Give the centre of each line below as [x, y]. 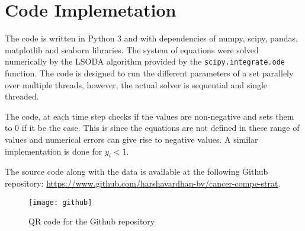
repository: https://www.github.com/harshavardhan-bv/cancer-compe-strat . [143, 183]
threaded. [22, 96]
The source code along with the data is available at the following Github [137, 171]
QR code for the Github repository [92, 221]
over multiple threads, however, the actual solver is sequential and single [136, 84]
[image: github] [60, 202]
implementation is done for [54, 151]
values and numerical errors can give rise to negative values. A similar [131, 139]
